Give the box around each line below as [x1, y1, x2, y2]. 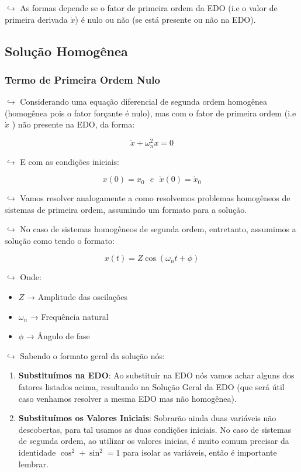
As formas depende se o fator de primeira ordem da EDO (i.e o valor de [20, 2, 278, 13]
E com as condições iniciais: [20, 155, 119, 167]
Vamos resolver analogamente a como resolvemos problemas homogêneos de [20, 192, 290, 204]
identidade [18, 446, 56, 458]
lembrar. [18, 457, 49, 470]
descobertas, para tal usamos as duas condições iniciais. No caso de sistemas [18, 423, 292, 435]
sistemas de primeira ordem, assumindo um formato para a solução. [5, 203, 247, 215]
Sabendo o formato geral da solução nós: [20, 349, 165, 361]
